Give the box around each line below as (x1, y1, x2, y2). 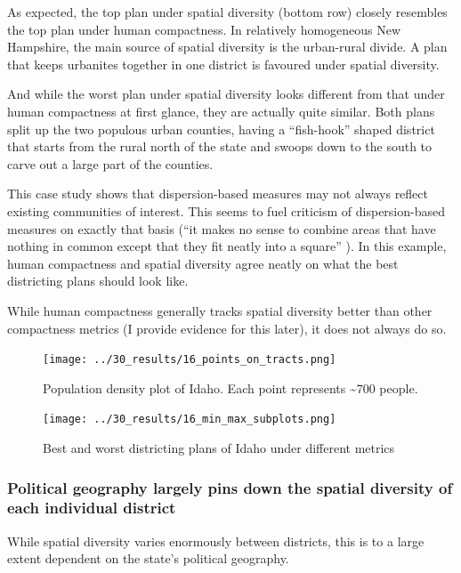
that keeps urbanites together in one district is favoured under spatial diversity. (7, 54, 440, 73)
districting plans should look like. (7, 271, 189, 290)
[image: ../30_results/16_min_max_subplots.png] (43, 413, 336, 426)
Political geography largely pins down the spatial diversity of (7, 476, 453, 498)
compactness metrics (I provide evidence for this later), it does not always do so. (7, 319, 447, 337)
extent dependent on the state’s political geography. (7, 549, 289, 568)
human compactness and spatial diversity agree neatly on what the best (7, 254, 399, 272)
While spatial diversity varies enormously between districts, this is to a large (7, 531, 425, 550)
